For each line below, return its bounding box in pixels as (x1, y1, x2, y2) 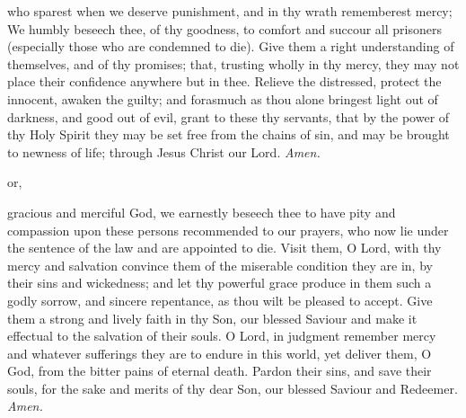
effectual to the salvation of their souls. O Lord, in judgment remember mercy (7, 326, 436, 345)
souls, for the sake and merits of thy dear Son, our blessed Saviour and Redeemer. (7, 378, 458, 397)
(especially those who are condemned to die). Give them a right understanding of (7, 37, 454, 56)
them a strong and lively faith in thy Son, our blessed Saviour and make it (7, 308, 418, 327)
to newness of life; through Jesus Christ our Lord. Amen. (7, 142, 321, 161)
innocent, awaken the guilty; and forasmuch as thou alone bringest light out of (7, 89, 438, 108)
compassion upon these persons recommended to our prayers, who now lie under (7, 220, 449, 239)
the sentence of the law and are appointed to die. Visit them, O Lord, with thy (7, 238, 442, 257)
